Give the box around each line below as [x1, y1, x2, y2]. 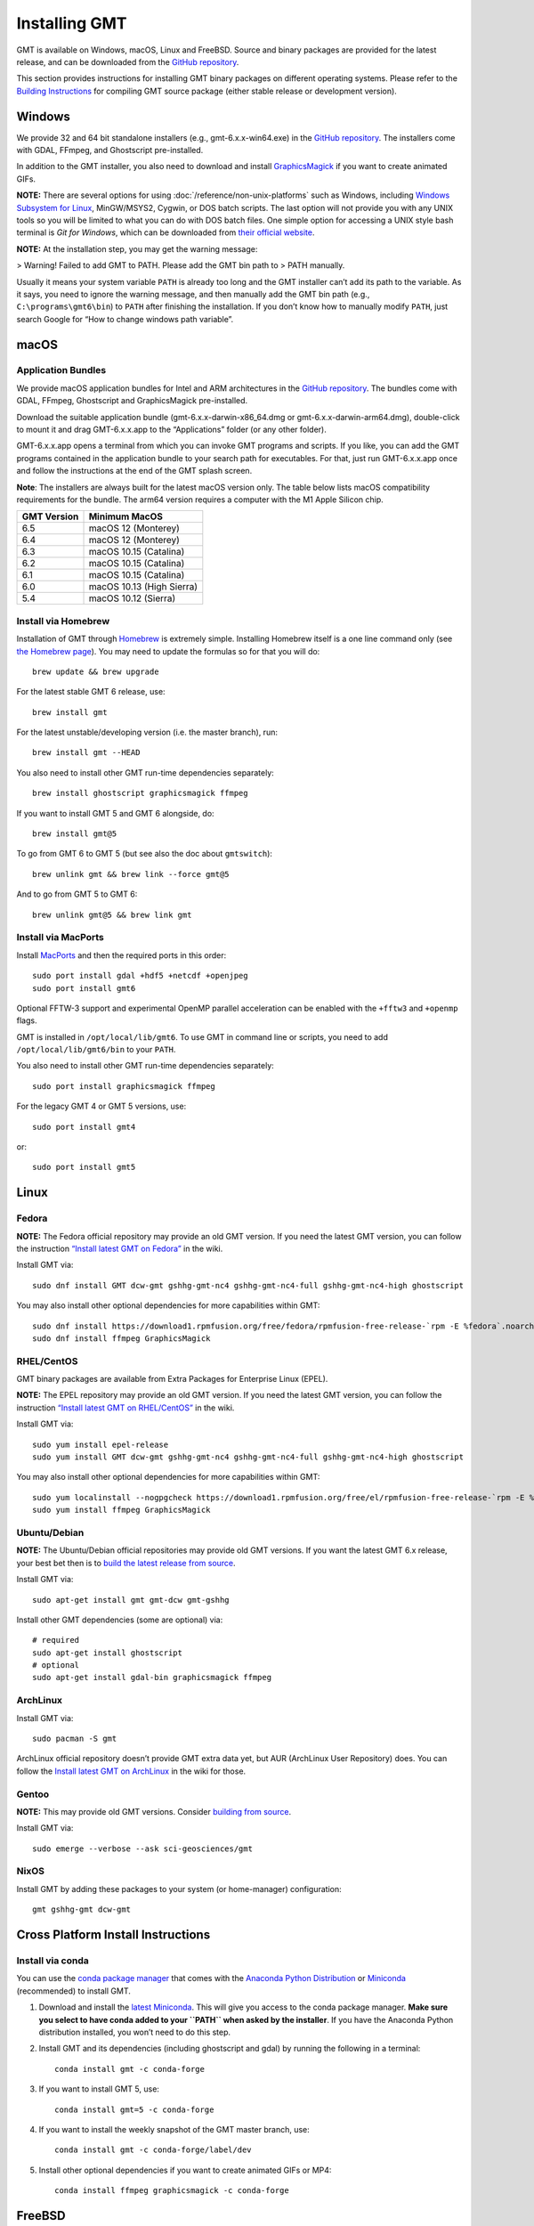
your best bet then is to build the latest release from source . [16, 1557, 236, 1568]
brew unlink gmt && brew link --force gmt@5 [32, 869, 231, 879]
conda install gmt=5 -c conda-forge [54, 2104, 214, 2115]
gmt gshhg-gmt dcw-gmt [32, 1905, 132, 1914]
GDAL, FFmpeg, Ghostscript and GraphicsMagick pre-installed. [16, 395, 248, 406]
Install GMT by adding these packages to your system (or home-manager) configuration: [16, 1883, 342, 1894]
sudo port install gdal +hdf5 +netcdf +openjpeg [32, 971, 248, 981]
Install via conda [16, 1954, 89, 1967]
